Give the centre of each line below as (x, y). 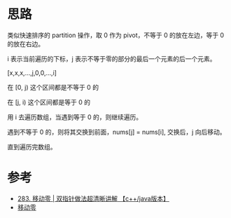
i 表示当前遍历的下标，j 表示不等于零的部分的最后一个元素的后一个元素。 (112, 59)
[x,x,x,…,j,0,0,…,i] (32, 73)
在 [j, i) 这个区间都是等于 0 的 (49, 102)
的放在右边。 (26, 43)
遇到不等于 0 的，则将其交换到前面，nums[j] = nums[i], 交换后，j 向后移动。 (117, 132)
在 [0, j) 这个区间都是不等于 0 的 (53, 87)
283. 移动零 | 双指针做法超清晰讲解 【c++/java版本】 (93, 198)
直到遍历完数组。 (32, 147)
